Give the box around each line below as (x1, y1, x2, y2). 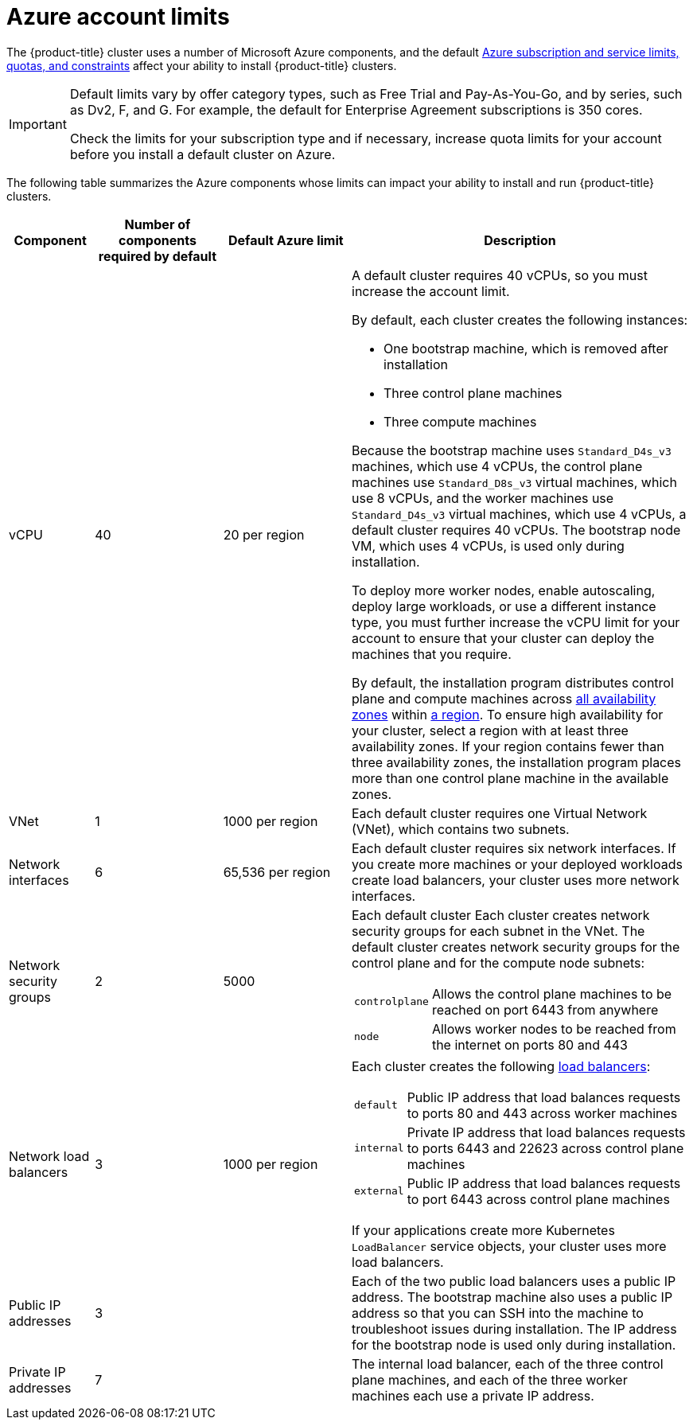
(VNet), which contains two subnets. (352, 820, 570, 837)
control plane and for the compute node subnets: (352, 954, 645, 971)
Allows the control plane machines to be (431, 985, 672, 1002)
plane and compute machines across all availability (352, 690, 656, 707)
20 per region (223, 526, 305, 543)
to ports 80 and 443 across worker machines (407, 1105, 678, 1121)
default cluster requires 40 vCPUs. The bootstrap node (352, 521, 681, 538)
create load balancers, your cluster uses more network (352, 871, 679, 888)
